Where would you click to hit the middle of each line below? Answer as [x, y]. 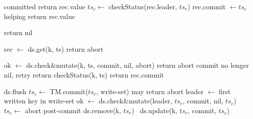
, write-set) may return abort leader [150, 91]
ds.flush [15, 91]
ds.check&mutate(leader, [135, 101]
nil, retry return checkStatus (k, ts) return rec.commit [84, 74]
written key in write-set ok [44, 101]
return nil [18, 32]
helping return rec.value [40, 16]
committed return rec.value [45, 6]
